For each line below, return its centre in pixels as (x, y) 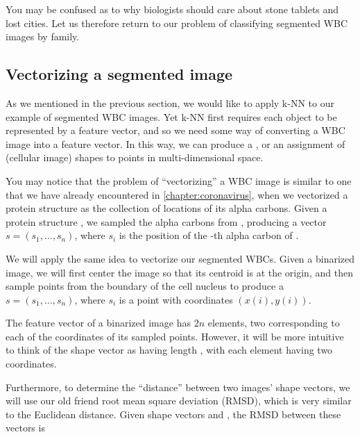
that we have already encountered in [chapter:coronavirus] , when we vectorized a (177, 194)
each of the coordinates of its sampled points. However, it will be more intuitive (175, 336)
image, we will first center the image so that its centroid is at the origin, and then (179, 272)
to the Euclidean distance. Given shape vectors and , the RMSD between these (173, 414)
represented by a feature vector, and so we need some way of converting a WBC (175, 130)
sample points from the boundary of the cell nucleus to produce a (145, 286)
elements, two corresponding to (274, 323)
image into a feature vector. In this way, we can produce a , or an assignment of (175, 143)
